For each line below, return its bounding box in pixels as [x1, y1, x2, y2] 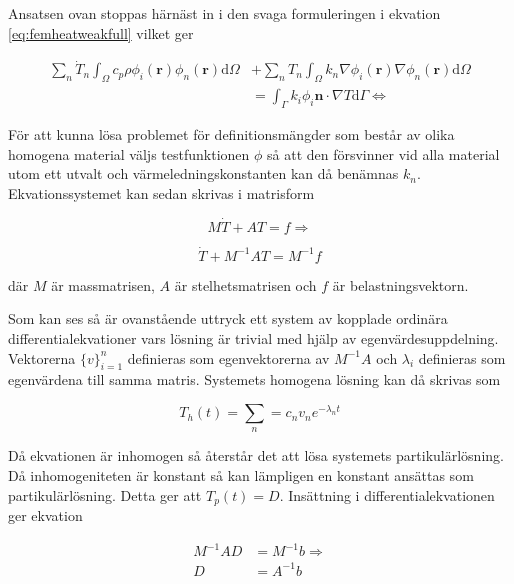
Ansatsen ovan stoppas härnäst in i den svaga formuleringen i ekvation [8, 3, 441, 23]
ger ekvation [8, 505, 83, 526]
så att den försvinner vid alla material [267, 143, 500, 164]
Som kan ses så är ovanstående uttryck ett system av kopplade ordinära [8, 308, 448, 329]
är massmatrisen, [51, 274, 155, 295]
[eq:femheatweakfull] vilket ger [8, 22, 194, 43]
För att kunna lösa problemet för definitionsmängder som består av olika [8, 124, 455, 145]
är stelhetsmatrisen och [174, 274, 317, 295]
